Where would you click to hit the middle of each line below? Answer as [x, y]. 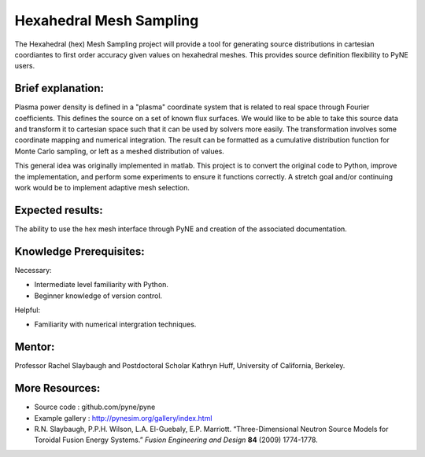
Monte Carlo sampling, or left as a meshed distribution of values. [119, 151]
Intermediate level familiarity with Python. [102, 285]
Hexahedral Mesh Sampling [107, 20]
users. [25, 66]
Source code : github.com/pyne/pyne [95, 407]
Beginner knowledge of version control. [98, 296]
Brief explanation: [59, 88]
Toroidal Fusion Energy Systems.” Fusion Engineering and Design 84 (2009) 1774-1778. [176, 440]
